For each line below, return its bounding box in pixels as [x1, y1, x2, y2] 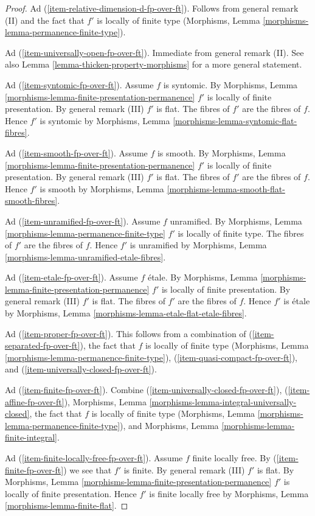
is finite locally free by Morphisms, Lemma [149, 487, 309, 500]
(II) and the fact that [5, 13, 85, 26]
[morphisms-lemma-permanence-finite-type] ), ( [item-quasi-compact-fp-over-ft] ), [5, 350, 298, 363]
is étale [283, 295, 310, 307]
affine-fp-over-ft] [5, 395, 64, 408]
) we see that [63, 463, 112, 476]
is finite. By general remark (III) [123, 463, 245, 476]
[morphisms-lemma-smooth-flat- [167, 182, 285, 195]
